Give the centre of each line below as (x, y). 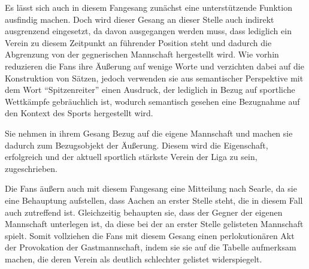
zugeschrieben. (31, 168)
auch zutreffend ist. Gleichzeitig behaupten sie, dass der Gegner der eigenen (144, 212)
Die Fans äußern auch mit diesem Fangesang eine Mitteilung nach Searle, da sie (151, 188)
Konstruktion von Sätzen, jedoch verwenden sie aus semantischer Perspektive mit (154, 78)
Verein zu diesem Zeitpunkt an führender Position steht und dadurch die (138, 42)
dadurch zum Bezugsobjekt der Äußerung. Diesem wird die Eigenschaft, (137, 145)
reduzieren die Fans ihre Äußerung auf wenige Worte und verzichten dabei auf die (154, 66)
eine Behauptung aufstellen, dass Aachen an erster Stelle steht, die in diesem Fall (154, 200)
